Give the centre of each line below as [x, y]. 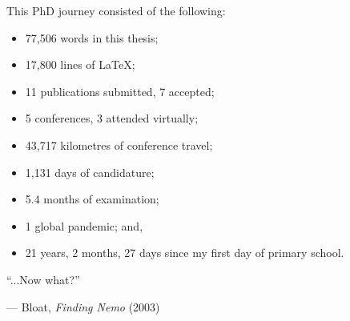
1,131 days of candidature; [90, 172]
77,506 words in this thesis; [92, 37]
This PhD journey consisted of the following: [116, 10]
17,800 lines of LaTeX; [80, 64]
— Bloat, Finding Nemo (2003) [83, 306]
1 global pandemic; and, [84, 225]
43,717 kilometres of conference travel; [119, 144]
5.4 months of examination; [92, 199]
